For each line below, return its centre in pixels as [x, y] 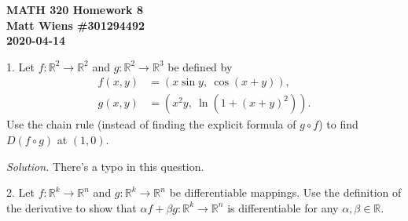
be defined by [200, 66]
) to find [338, 124]
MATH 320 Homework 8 [75, 9]
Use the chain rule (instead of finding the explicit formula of [151, 124]
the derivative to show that [72, 207]
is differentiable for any [283, 207]
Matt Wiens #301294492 [76, 25]
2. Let [20, 192]
